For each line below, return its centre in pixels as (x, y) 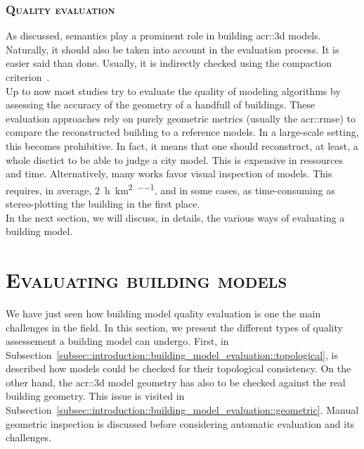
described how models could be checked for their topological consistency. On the (178, 368)
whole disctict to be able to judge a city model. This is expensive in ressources (175, 159)
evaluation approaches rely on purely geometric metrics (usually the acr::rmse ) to (181, 118)
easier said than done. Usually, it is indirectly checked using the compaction (169, 63)
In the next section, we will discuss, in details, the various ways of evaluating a (175, 217)
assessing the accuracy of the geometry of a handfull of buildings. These (160, 105)
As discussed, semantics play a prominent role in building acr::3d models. (163, 36)
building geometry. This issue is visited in (95, 396)
